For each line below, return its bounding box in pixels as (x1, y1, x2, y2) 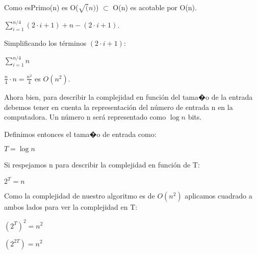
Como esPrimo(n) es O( (4, 2, 79, 12)
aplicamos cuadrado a (185, 190, 252, 201)
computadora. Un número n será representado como (4, 111, 166, 122)
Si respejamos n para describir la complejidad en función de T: (4, 159, 200, 170)
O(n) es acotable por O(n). (113, 2, 197, 12)
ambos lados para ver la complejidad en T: (4, 202, 138, 212)
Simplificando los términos (4, 38, 87, 48)
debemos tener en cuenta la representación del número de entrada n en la (4, 101, 233, 112)
